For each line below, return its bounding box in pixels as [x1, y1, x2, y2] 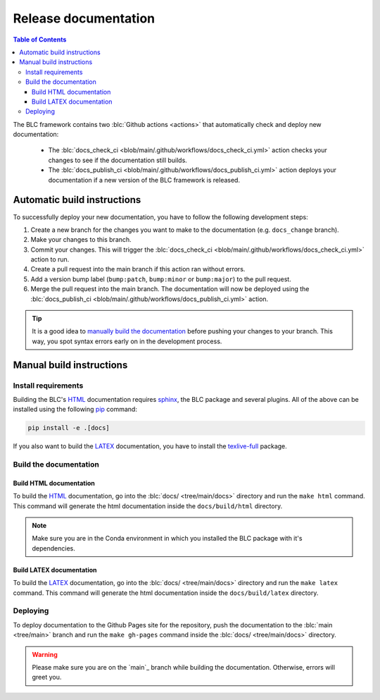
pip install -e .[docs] [27, 424, 110, 432]
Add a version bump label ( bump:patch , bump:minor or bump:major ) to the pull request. [30, 275, 291, 283]
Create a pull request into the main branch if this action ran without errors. [30, 265, 246, 274]
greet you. [32, 673, 62, 682]
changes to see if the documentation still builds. [48, 156, 188, 164]
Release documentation [13, 11, 155, 26]
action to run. [30, 255, 70, 264]
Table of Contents [13, 35, 67, 44]
